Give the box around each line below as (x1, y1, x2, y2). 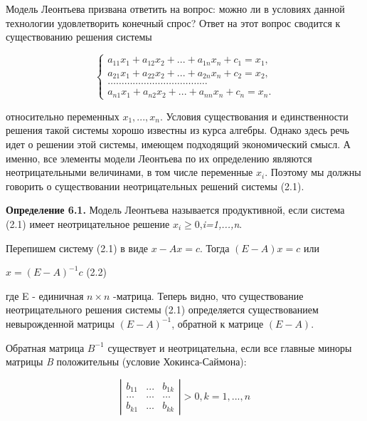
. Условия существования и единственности (159, 108, 349, 123)
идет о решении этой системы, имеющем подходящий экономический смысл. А (6, 136, 351, 151)
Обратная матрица (6, 340, 85, 355)
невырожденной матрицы (6, 316, 115, 331)
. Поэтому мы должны (265, 165, 361, 180)
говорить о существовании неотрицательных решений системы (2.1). (6, 178, 304, 193)
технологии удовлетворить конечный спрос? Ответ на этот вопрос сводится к (6, 15, 341, 30)
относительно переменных (6, 108, 119, 123)
